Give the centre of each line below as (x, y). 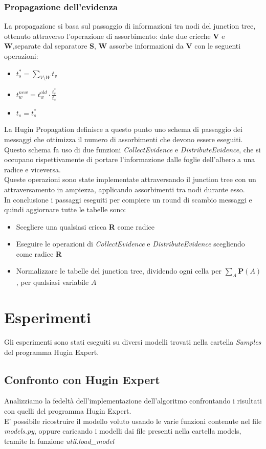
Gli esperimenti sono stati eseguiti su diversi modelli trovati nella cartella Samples (133, 342)
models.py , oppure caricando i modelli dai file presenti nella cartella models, (123, 431)
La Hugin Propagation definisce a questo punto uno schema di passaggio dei (123, 129)
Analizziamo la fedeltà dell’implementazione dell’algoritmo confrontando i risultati (133, 401)
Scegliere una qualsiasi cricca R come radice (85, 226)
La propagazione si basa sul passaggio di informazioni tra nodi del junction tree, (130, 26)
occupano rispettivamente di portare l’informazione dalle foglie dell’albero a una (130, 159)
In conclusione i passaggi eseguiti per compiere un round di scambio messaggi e (128, 199)
